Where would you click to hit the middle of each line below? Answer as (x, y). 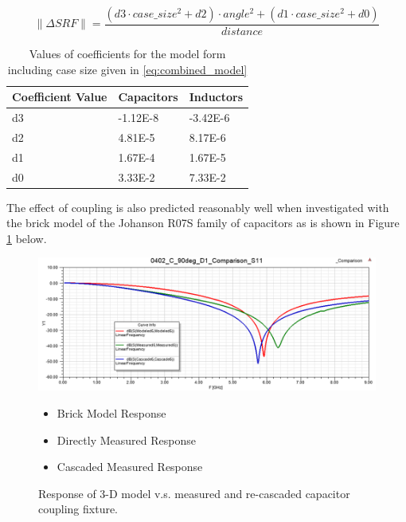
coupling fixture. (78, 509)
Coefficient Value (60, 97)
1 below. (27, 238)
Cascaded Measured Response (130, 467)
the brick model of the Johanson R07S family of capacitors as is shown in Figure (203, 223)
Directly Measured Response (126, 440)
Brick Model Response (111, 413)
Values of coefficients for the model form (127, 54)
